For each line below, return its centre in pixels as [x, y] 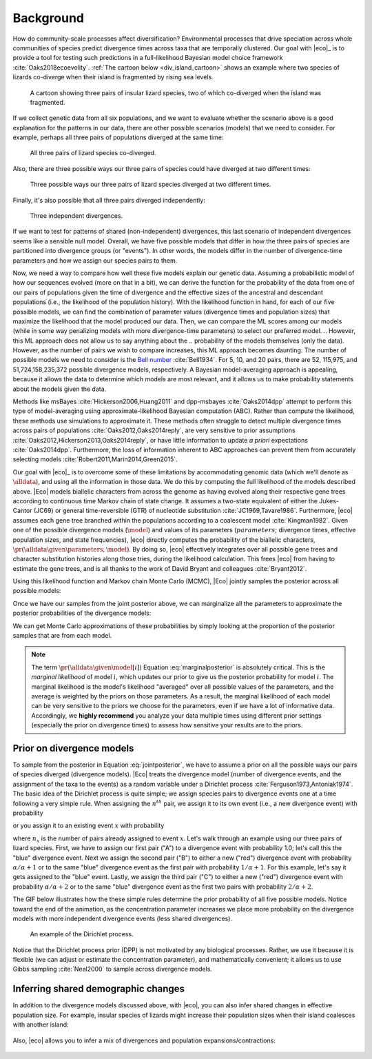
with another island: [41, 1025]
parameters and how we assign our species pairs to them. [95, 260]
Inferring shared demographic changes [99, 989]
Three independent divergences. [76, 216]
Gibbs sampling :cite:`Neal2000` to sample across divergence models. [113, 969]
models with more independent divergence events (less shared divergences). [123, 918]
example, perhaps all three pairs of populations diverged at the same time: [118, 137]
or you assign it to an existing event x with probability [89, 826]
